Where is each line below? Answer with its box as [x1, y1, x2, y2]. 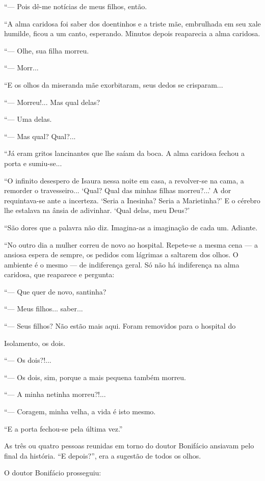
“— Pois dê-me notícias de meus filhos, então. [4, 1, 147, 11]
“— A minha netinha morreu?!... [4, 389, 106, 399]
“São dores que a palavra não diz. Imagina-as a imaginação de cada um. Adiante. [4, 222, 258, 232]
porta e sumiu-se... [4, 157, 62, 168]
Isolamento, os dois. [4, 337, 65, 348]
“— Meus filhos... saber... [4, 303, 83, 314]
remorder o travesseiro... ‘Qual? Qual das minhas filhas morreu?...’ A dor [4, 185, 231, 196]
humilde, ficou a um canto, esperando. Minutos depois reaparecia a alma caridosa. [4, 28, 260, 39]
